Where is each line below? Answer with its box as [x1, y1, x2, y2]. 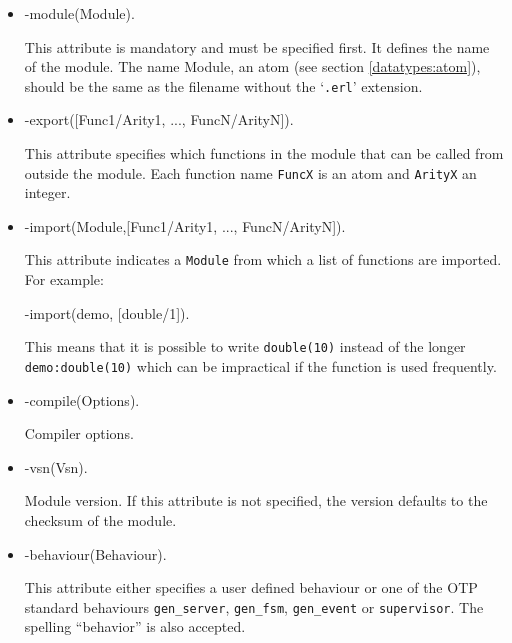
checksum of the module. [24, 510, 177, 530]
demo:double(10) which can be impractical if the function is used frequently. [24, 355, 497, 376]
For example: [24, 269, 104, 290]
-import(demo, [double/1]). [24, 302, 190, 323]
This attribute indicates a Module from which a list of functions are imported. [24, 249, 502, 270]
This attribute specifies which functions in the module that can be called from [24, 143, 504, 164]
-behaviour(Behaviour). [24, 543, 167, 564]
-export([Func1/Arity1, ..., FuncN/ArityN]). [24, 109, 294, 130]
